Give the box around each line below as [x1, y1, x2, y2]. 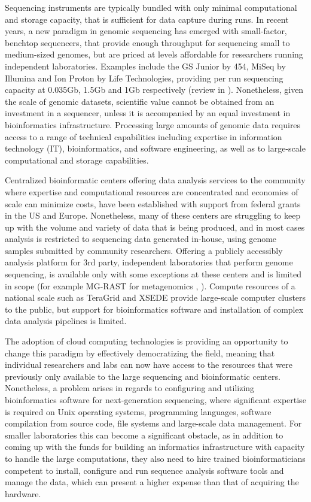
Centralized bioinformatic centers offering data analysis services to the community [5, 174, 306, 186]
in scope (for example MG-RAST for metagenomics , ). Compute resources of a [5, 279, 295, 292]
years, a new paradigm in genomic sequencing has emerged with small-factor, [5, 25, 287, 37]
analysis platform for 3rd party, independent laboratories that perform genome [5, 256, 293, 268]
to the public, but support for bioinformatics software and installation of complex [5, 303, 304, 315]
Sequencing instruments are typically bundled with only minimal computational [5, 1, 297, 13]
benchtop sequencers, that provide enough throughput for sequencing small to [5, 36, 290, 49]
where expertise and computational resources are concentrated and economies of [5, 185, 298, 198]
